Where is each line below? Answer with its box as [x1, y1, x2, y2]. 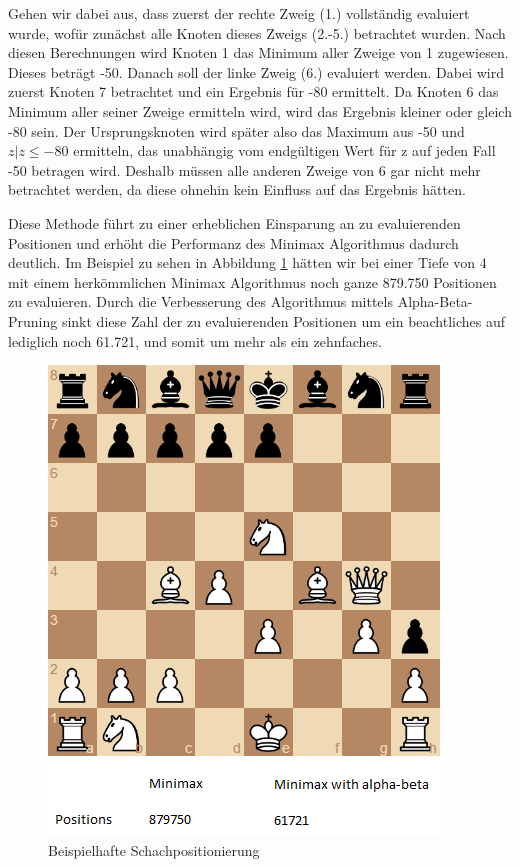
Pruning [8, 310, 58, 331]
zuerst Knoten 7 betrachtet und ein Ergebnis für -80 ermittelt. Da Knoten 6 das [8, 81, 499, 102]
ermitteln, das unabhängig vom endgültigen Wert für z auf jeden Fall [73, 140, 496, 161]
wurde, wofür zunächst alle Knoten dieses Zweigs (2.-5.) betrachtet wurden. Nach [8, 22, 506, 43]
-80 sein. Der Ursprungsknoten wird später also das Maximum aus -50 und [8, 120, 465, 141]
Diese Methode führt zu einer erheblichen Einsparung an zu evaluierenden [8, 212, 461, 233]
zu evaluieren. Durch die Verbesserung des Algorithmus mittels [8, 291, 393, 312]
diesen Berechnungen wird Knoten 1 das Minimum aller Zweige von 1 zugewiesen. [8, 42, 509, 63]
